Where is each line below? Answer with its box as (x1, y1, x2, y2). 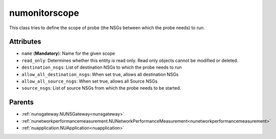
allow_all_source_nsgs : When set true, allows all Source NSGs (21, 78, 158, 84)
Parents (9, 98, 34, 106)
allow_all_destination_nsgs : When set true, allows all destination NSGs (21, 71, 179, 77)
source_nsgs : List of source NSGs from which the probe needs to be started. (21, 85, 181, 91)
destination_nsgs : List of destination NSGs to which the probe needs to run (21, 64, 182, 70)
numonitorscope (9, 7, 79, 18)
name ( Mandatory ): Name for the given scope (21, 50, 115, 56)
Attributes (9, 38, 42, 46)
